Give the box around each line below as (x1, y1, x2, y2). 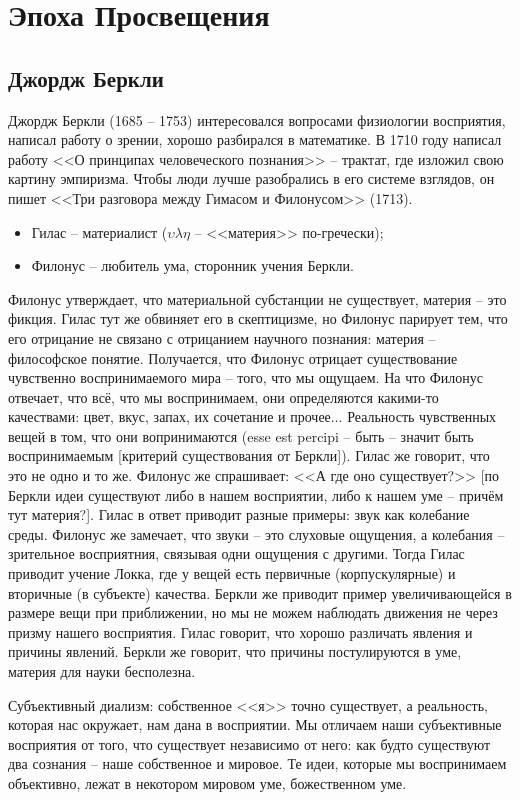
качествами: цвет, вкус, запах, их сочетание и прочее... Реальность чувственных (8, 406, 497, 427)
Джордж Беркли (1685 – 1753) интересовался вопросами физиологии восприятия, (8, 109, 506, 130)
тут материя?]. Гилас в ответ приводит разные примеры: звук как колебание (8, 504, 470, 525)
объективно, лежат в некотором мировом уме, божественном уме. (8, 772, 407, 793)
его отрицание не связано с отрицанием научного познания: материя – (8, 327, 436, 348)
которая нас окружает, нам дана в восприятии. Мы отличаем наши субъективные (8, 714, 502, 735)
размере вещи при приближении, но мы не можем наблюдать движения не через (8, 602, 498, 623)
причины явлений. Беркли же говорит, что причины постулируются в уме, (8, 641, 462, 662)
